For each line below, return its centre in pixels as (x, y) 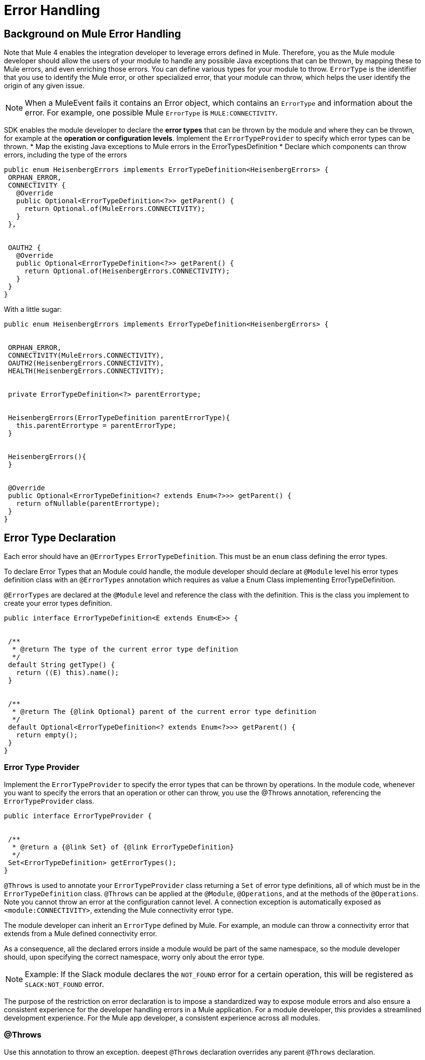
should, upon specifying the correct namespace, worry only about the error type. (134, 957)
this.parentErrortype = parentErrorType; (97, 426)
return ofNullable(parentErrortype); (88, 504)
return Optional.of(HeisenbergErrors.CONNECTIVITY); (127, 271)
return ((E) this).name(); (68, 673)
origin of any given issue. (44, 86)
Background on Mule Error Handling (93, 34)
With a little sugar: (33, 309)
